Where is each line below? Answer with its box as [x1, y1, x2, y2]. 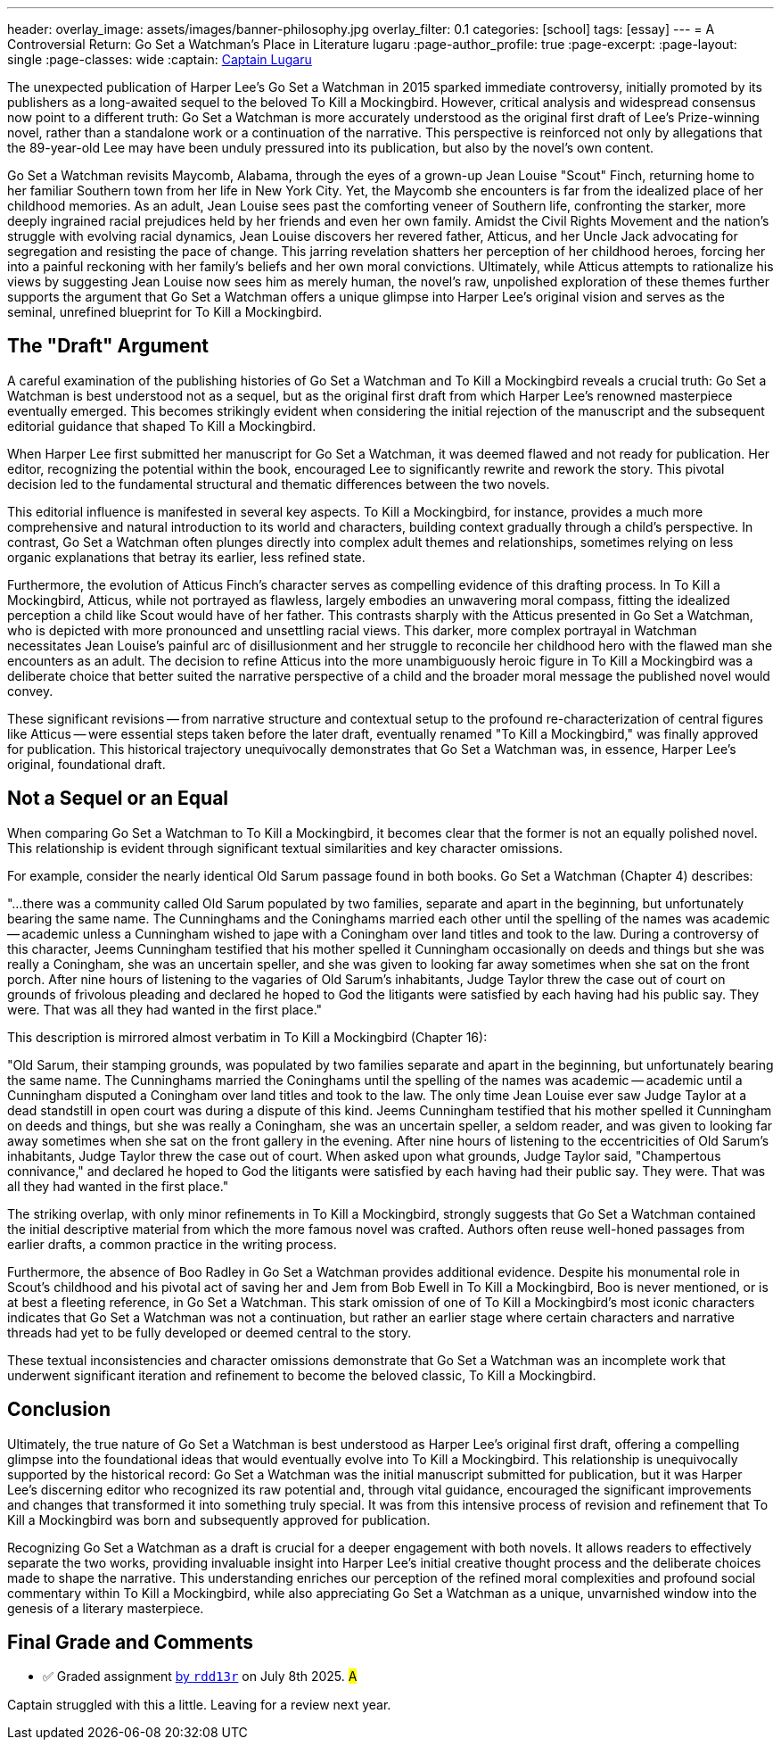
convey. [7, 683, 53, 699]
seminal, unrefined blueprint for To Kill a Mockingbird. [7, 304, 323, 319]
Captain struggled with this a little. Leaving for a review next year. [7, 1697, 391, 1713]
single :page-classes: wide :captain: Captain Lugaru [7, 52, 312, 67]
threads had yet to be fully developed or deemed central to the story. [7, 1324, 412, 1340]
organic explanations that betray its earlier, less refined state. [7, 549, 366, 565]
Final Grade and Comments [7, 1630, 253, 1653]
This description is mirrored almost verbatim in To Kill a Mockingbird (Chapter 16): [7, 1029, 488, 1045]
